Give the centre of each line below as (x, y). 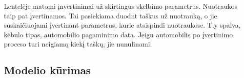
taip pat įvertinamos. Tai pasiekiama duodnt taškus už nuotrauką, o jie (111, 15)
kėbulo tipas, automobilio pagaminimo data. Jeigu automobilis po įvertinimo (119, 34)
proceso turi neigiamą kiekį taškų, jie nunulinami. (78, 44)
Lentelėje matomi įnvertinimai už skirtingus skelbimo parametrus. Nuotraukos (121, 6)
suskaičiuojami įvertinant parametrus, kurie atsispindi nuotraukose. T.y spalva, (122, 25)
